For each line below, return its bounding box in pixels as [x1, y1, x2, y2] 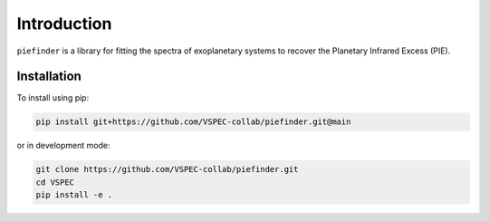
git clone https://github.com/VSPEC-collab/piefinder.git [35, 164, 299, 175]
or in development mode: [16, 140, 110, 151]
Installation [16, 69, 81, 84]
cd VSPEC [35, 177, 75, 187]
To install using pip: [16, 92, 90, 103]
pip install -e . [35, 190, 113, 200]
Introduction [16, 14, 112, 34]
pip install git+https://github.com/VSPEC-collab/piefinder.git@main [35, 117, 351, 127]
